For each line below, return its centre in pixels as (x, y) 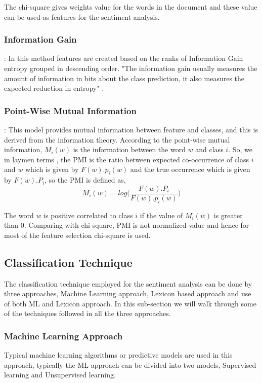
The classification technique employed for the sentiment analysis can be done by (128, 283)
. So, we (240, 149)
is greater (228, 215)
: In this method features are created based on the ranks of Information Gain (124, 58)
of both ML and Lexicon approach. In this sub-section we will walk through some (130, 303)
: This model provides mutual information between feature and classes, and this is (131, 129)
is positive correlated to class (88, 215)
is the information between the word (129, 149)
